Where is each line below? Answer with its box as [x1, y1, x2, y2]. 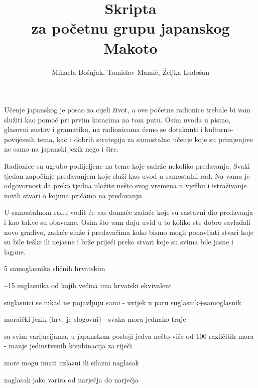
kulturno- [204, 124, 234, 135]
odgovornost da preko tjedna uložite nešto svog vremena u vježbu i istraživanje [4, 180, 247, 191]
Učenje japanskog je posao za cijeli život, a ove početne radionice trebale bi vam [4, 104, 250, 115]
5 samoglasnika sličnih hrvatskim [4, 263, 105, 274]
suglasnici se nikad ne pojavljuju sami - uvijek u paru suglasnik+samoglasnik [4, 297, 241, 307]
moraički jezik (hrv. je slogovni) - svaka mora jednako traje [4, 314, 186, 324]
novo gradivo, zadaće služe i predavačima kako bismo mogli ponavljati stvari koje [4, 226, 253, 237]
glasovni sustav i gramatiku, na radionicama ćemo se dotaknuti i [4, 124, 203, 135]
